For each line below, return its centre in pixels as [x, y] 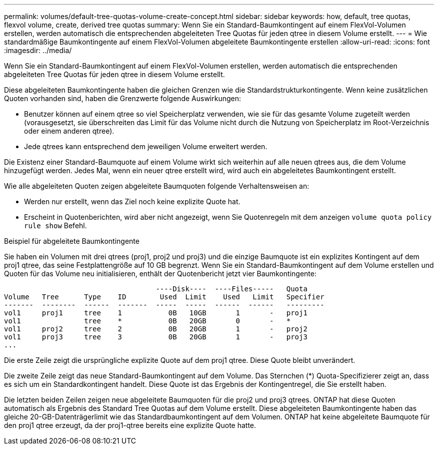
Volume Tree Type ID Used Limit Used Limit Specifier [164, 297]
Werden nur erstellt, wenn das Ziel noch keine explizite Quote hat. [132, 201]
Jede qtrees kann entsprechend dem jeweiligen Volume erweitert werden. [146, 146]
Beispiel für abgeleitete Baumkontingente [72, 241]
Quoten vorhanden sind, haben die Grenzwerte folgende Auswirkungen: [123, 98]
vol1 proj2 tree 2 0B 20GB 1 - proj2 [156, 329]
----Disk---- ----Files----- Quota [231, 289]
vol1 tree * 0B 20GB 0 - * [147, 321]
